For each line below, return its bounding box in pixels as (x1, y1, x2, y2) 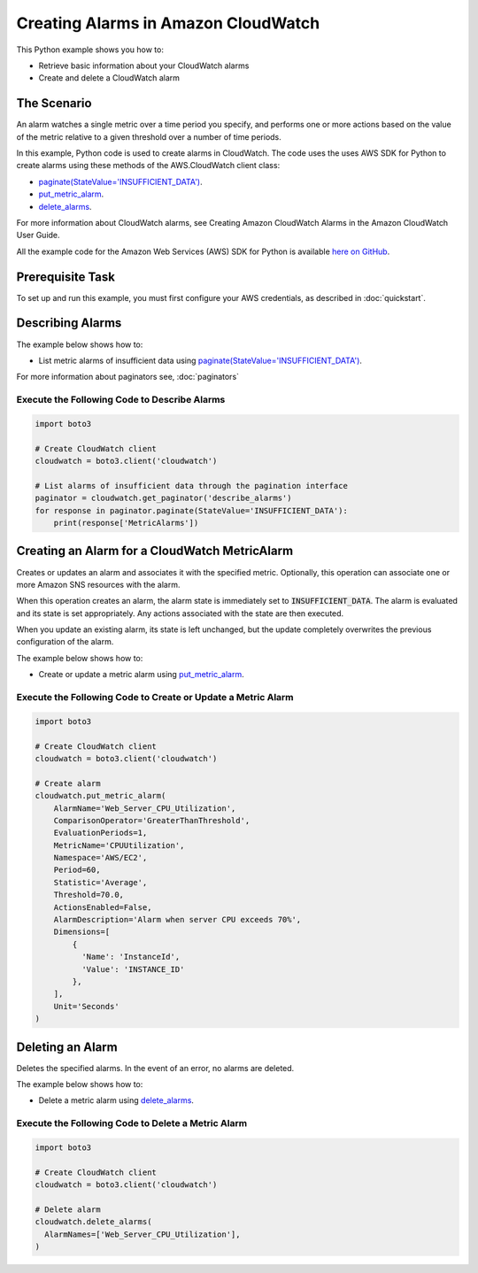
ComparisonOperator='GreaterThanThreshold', (53, 815, 251, 825)
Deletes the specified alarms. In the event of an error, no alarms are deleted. (16, 1062, 295, 1073)
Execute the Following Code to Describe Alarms (16, 394, 226, 406)
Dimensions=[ (53, 927, 111, 937)
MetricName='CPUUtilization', (53, 840, 185, 850)
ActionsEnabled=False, (53, 902, 152, 912)
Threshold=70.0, (53, 890, 124, 900)
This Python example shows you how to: (16, 44, 164, 55)
